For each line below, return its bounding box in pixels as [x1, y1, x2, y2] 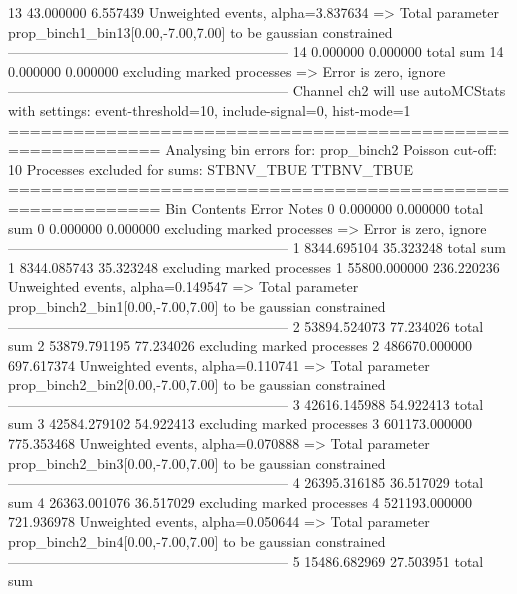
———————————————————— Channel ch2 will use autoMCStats [8, 80, 506, 101]
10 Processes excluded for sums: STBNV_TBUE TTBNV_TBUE [8, 158, 414, 179]
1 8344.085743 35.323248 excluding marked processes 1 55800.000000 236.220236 [8, 256, 500, 277]
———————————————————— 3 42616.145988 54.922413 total [8, 393, 484, 414]
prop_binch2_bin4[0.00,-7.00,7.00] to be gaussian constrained [8, 531, 386, 552]
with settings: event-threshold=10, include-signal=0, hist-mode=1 [8, 99, 411, 120]
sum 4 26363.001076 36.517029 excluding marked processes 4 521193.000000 [8, 491, 472, 512]
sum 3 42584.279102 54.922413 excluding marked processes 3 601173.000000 [8, 413, 472, 434]
